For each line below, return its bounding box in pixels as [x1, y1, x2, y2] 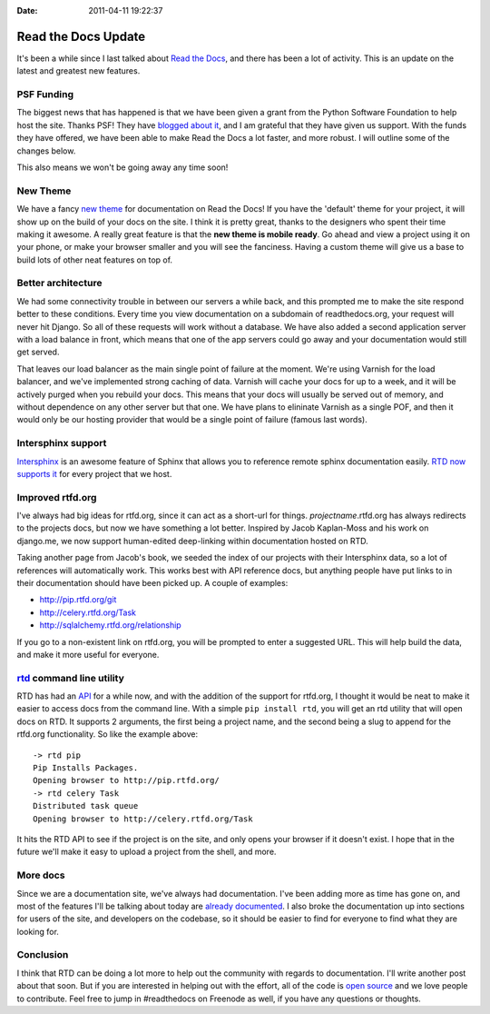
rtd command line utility [16, 671, 124, 684]
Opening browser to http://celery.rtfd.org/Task [33, 813, 253, 824]
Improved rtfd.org [16, 491, 97, 503]
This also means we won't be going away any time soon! [16, 162, 229, 173]
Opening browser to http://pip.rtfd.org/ [33, 775, 220, 786]
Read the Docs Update [16, 28, 146, 45]
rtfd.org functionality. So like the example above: [16, 729, 199, 740]
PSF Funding [16, 88, 74, 101]
